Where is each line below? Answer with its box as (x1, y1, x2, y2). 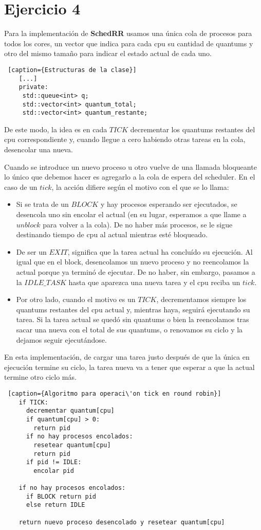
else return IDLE (26, 501, 85, 509)
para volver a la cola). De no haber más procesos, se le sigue (43, 219, 233, 229)
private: (18, 83, 48, 91)
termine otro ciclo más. (4, 372, 77, 382)
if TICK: (18, 398, 48, 406)
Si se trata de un (16, 199, 69, 209)
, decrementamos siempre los (156, 294, 247, 305)
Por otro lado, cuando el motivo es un (16, 294, 136, 305)
